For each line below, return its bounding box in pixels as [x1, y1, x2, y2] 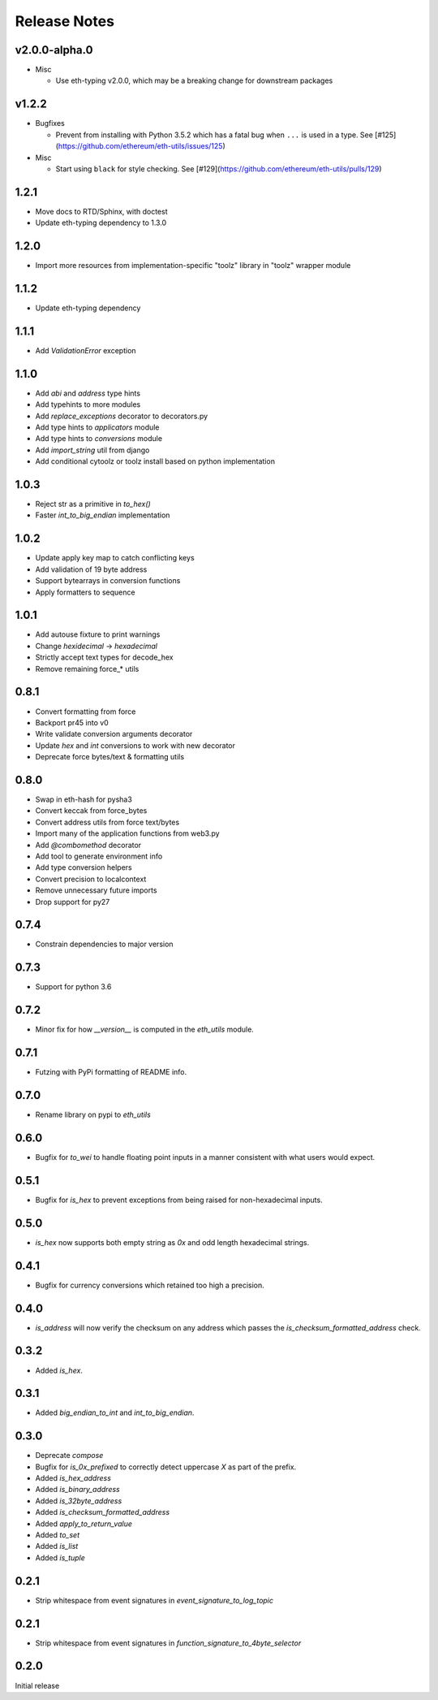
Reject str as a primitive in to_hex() [35, 500, 152, 509]
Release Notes [15, 12, 115, 30]
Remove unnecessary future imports [35, 885, 157, 895]
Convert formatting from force [35, 707, 136, 716]
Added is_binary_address [35, 1485, 121, 1495]
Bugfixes [35, 119, 65, 128]
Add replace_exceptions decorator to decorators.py [35, 411, 208, 421]
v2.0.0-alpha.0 [15, 43, 93, 57]
